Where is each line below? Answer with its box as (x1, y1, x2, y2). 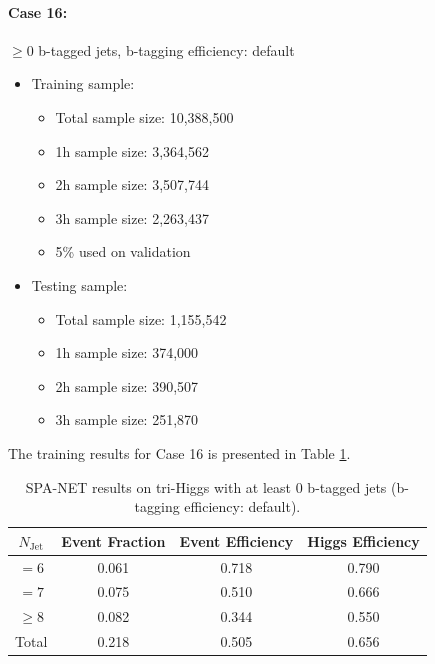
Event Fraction (61, 530, 166, 551)
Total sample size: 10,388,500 (55, 106, 234, 127)
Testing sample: (31, 274, 128, 295)
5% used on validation (55, 241, 191, 262)
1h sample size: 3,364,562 (55, 140, 209, 161)
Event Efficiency (179, 530, 294, 551)
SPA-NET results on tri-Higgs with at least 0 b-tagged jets (25, 476, 387, 497)
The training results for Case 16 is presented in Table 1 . (8, 442, 351, 463)
